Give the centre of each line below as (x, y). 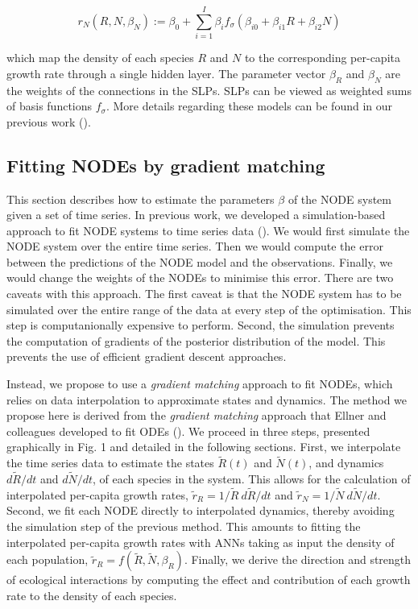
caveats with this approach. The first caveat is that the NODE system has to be (204, 294)
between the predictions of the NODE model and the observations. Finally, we (200, 261)
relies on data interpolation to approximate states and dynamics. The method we (207, 399)
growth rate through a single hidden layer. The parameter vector (166, 73)
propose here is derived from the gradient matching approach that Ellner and (197, 415)
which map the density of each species (100, 58)
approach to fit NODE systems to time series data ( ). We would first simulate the (208, 230)
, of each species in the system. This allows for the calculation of (252, 479)
